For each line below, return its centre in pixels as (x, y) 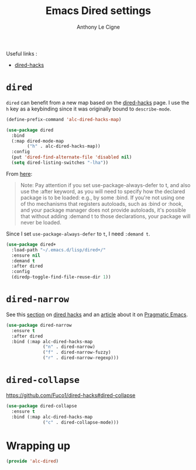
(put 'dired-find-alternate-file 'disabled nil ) (72, 157)
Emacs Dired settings (98, 11)
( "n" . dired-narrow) (69, 347)
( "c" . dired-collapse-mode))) (81, 422)
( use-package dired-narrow (39, 325)
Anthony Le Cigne (98, 27)
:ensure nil (26, 255)
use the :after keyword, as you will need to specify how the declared (103, 191)
